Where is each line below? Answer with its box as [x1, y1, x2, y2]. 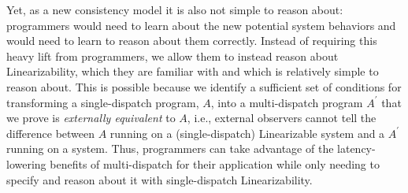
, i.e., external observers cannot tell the [187, 109, 376, 126]
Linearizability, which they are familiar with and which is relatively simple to [6, 63, 379, 80]
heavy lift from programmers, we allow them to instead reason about [6, 47, 339, 64]
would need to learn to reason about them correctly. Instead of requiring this [6, 32, 377, 49]
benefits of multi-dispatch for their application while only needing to [50, 155, 380, 172]
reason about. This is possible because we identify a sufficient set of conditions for [6, 78, 402, 95]
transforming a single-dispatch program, [6, 94, 199, 110]
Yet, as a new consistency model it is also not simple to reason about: [6, 2, 343, 17]
